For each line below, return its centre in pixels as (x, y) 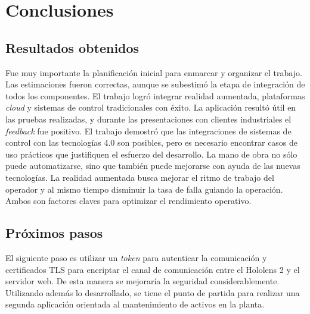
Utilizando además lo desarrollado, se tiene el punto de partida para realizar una (153, 292)
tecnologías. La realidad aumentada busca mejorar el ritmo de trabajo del (140, 177)
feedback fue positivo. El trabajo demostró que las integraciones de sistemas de (148, 131)
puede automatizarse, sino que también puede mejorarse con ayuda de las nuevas (153, 166)
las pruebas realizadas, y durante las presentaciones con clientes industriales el (148, 119)
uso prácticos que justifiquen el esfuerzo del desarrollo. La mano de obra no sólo (151, 154)
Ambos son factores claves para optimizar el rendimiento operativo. (128, 201)
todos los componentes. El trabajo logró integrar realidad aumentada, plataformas (155, 95)
